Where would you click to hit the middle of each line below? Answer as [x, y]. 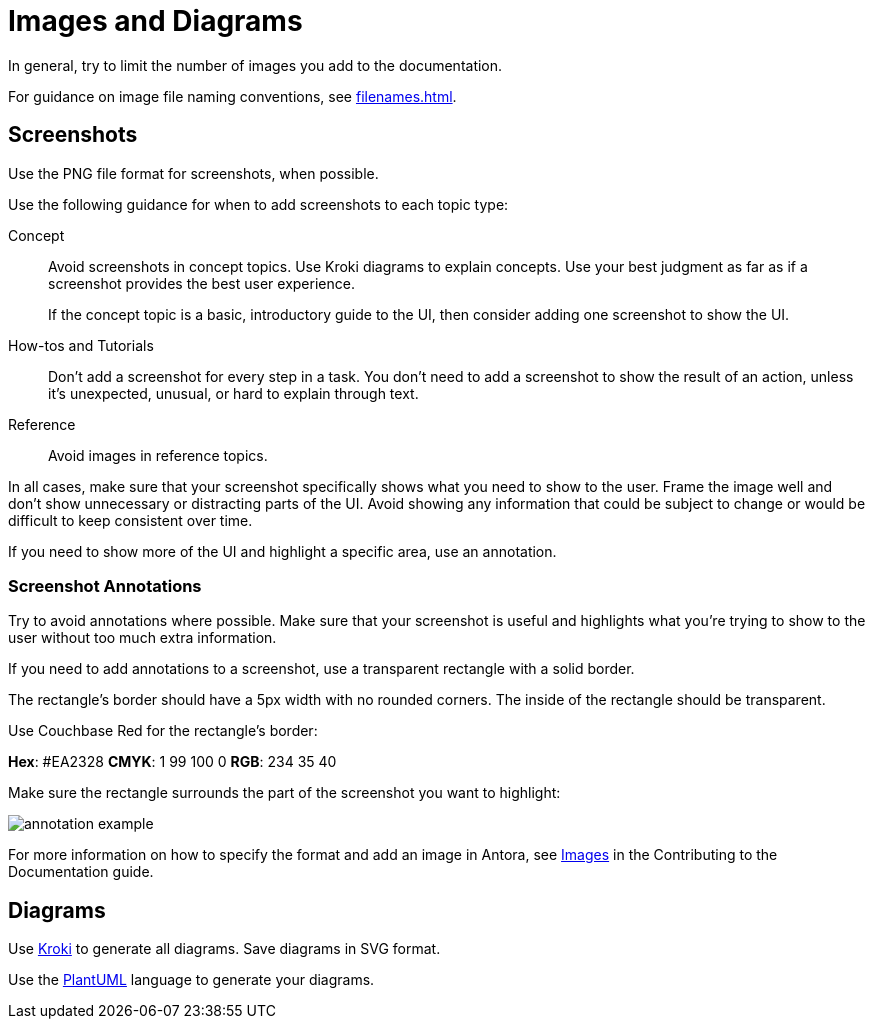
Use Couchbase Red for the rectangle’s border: [163, 731]
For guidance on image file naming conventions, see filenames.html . [232, 96]
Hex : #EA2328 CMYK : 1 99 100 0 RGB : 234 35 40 [172, 762]
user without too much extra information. [142, 638]
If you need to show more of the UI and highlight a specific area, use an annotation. [282, 551]
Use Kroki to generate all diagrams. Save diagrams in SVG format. [224, 949]
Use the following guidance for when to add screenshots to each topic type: [258, 204]
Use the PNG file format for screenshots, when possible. [193, 173]
